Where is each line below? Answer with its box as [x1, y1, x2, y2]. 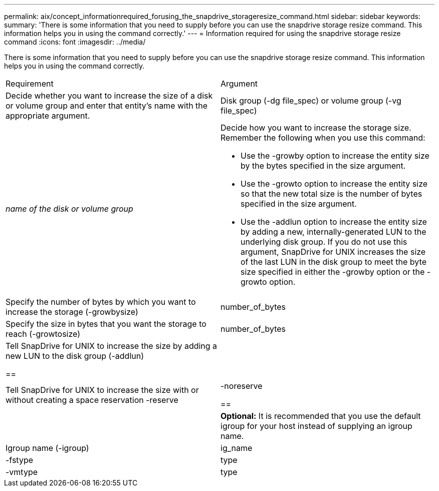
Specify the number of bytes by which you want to [6, 297, 196, 307]
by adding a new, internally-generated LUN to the [241, 227, 426, 237]
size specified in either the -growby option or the [241, 267, 425, 277]
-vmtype [6, 467, 38, 477]
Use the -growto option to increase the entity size [241, 179, 428, 189]
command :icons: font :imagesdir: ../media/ [4, 38, 146, 46]
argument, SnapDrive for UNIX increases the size [241, 247, 426, 257]
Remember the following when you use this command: [221, 133, 425, 143]
